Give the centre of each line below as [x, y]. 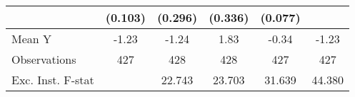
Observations [44, 59]
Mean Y [32, 39]
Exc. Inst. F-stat [53, 80]
